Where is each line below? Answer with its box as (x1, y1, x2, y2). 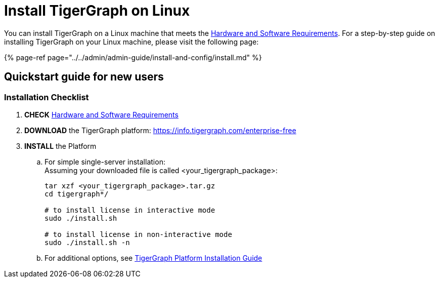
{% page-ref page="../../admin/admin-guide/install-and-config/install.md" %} (4, 53, 262, 62)
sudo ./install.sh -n (45, 238, 130, 247)
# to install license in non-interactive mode (45, 230, 232, 238)
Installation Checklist (4, 92, 89, 102)
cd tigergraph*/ (45, 189, 109, 198)
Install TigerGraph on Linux (4, 2, 190, 19)
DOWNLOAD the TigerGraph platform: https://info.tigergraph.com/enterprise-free (24, 126, 296, 135)
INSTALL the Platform (24, 141, 97, 150)
